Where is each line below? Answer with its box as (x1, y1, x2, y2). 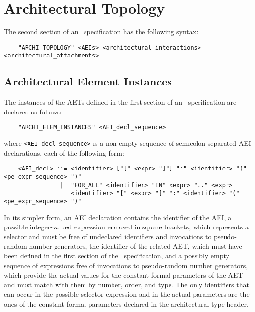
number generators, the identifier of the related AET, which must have (29, 241, 242, 251)
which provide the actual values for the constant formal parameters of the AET (4, 270, 243, 280)
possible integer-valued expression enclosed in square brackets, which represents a (4, 222, 249, 232)
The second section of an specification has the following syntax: (4, 27, 198, 37)
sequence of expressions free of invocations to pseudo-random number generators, (4, 260, 248, 270)
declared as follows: (4, 106, 62, 116)
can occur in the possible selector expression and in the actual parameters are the (4, 289, 250, 299)
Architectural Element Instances (4, 74, 172, 89)
